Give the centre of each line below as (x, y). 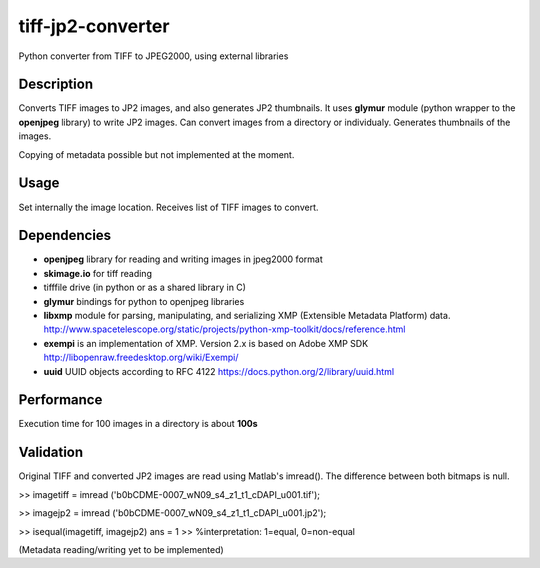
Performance (60, 400)
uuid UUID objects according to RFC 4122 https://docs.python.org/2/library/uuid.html (219, 371)
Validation (51, 452)
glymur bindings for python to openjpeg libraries (144, 301)
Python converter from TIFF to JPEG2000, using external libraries (153, 56)
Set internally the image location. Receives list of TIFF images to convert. (168, 207)
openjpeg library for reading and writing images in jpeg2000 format (183, 259)
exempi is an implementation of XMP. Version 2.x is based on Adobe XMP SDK (206, 343)
